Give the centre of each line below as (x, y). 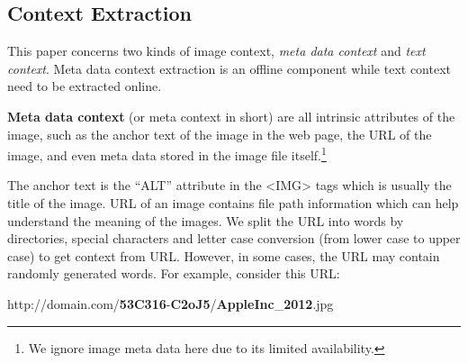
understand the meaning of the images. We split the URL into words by (206, 220)
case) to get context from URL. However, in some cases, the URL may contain (224, 255)
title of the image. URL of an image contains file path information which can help (233, 203)
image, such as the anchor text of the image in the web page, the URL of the (220, 134)
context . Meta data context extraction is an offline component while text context (229, 68)
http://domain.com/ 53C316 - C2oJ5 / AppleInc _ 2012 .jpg (171, 303)
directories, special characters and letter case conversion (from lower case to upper (234, 238)
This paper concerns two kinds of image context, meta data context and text (216, 51)
